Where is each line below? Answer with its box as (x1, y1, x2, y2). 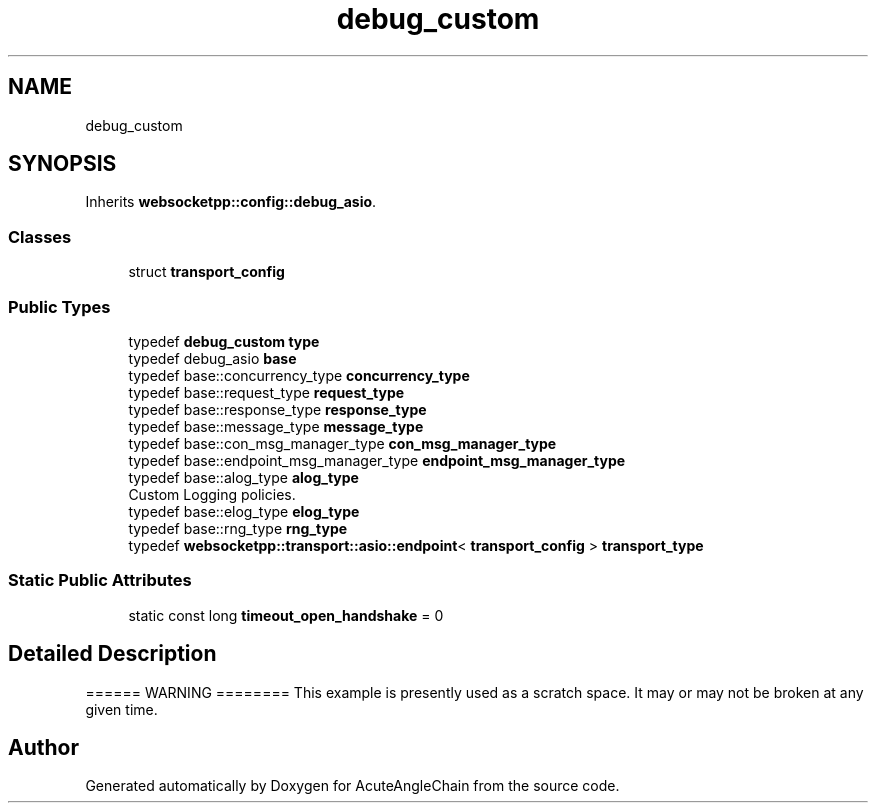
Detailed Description (8, 641, 217, 667)
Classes (8, 226, 72, 247)
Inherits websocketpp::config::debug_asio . (85, 193, 377, 211)
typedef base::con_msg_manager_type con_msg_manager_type (128, 434, 557, 452)
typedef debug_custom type (128, 332, 320, 350)
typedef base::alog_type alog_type (128, 468, 359, 486)
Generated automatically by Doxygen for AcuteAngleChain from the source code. (85, 777, 620, 795)
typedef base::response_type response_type (128, 400, 427, 418)
